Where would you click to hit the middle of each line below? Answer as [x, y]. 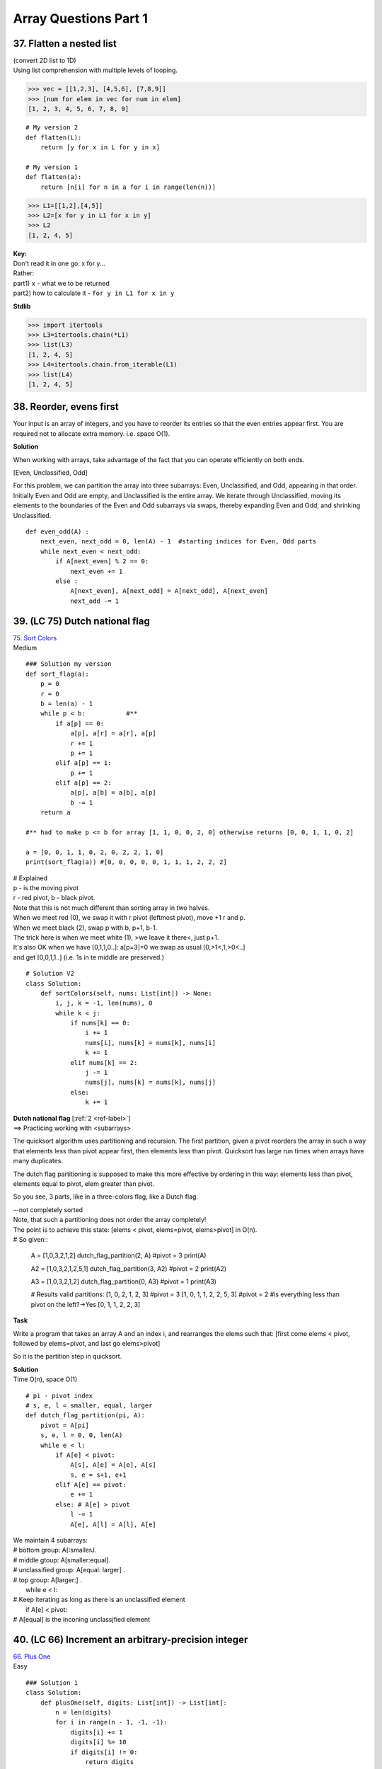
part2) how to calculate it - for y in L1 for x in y [94, 293]
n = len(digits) [83, 1713]
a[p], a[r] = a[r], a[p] [114, 733]
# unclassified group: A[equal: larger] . [69, 1570]
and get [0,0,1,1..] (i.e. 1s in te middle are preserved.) [89, 957]
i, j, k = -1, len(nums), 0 [104, 1003]
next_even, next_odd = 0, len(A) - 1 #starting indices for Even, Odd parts [178, 542]
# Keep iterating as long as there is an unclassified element [99, 1600]
